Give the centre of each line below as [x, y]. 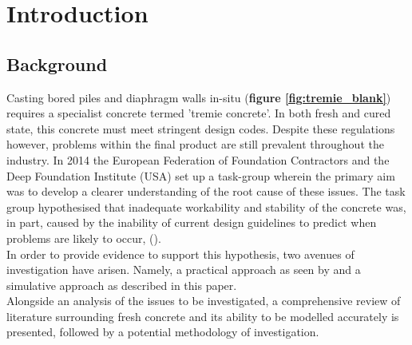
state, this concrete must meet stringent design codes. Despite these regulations [201, 128]
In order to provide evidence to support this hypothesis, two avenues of [180, 254]
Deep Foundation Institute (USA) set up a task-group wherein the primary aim [201, 175]
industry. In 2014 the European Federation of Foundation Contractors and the [198, 159]
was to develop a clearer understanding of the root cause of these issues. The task [206, 191]
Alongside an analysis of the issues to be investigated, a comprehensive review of [204, 301]
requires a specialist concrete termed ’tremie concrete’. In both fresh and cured [199, 113]
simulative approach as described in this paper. [122, 285]
